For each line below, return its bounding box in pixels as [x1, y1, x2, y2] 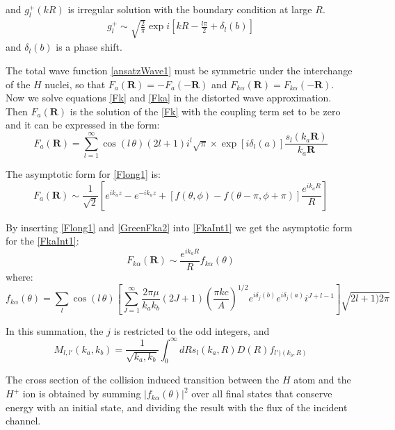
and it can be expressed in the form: [6, 117, 160, 132]
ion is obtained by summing [22, 386, 141, 401]
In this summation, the [6, 323, 104, 338]
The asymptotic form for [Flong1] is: [6, 167, 161, 181]
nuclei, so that [45, 76, 106, 91]
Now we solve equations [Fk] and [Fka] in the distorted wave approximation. [6, 90, 332, 105]
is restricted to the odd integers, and [113, 323, 270, 338]
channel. [6, 413, 41, 428]
